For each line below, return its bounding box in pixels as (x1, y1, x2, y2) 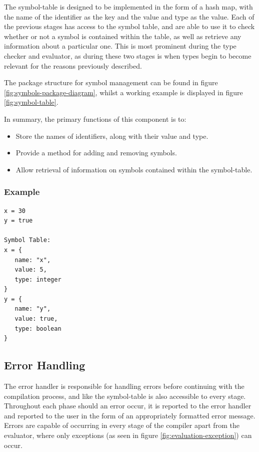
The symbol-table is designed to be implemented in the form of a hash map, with (4, 2, 253, 12)
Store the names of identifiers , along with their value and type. (15, 130, 208, 141)
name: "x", (14, 256, 51, 264)
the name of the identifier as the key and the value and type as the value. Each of (4, 11, 254, 22)
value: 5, (14, 266, 47, 274)
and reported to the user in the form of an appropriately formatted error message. (4, 410, 255, 420)
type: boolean (14, 325, 61, 332)
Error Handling (4, 357, 85, 373)
